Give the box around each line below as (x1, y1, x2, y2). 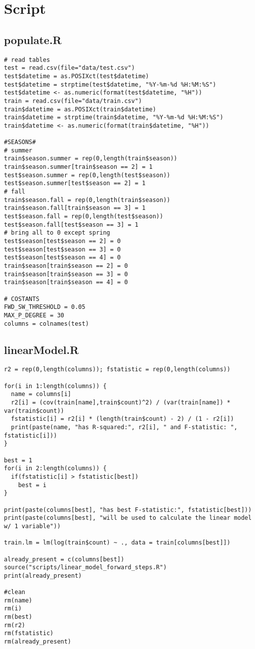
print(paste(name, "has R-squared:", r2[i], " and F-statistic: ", (11, 424, 238, 431)
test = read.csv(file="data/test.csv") (4, 64, 135, 72)
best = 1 (4, 456, 33, 464)
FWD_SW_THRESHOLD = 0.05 (4, 303, 85, 311)
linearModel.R (4, 342, 79, 357)
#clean (4, 589, 25, 596)
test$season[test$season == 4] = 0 (4, 254, 121, 261)
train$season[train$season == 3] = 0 (4, 270, 128, 278)
